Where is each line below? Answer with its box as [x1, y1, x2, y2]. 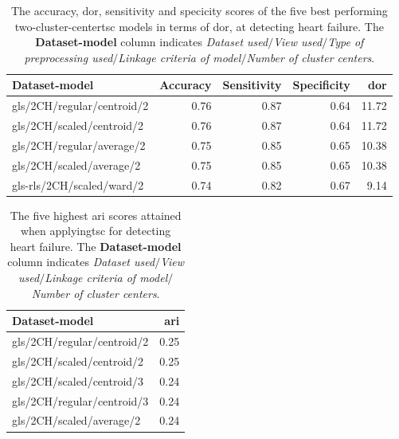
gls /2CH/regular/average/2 [12, 136, 146, 153]
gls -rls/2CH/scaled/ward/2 [12, 176, 144, 193]
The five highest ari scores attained [10, 206, 182, 223]
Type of [327, 33, 364, 50]
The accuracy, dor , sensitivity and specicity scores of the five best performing [10, 2, 388, 18]
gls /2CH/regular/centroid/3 [12, 392, 149, 409]
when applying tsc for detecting [20, 222, 171, 239]
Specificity [292, 76, 350, 93]
